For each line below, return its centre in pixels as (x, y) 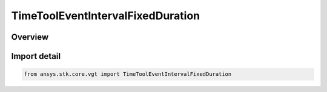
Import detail (36, 56)
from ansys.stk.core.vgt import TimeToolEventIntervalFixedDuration (128, 74)
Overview (30, 37)
